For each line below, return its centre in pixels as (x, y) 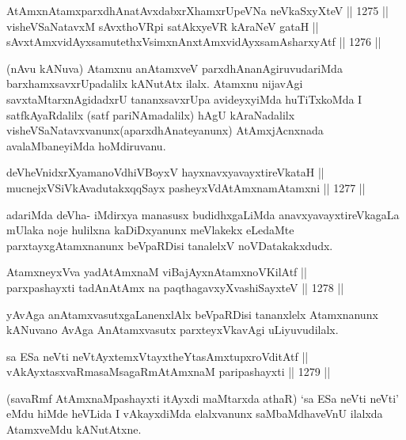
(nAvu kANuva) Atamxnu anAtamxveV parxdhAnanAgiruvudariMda (175, 68)
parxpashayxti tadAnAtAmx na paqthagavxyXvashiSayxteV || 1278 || (175, 287)
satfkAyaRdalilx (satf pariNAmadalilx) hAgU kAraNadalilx (151, 114)
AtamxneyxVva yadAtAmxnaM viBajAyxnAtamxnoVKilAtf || (157, 272)
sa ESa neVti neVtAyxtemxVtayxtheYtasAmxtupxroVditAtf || (157, 356)
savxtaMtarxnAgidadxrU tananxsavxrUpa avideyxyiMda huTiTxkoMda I (184, 99)
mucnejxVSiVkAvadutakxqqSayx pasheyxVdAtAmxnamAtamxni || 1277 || (186, 187)
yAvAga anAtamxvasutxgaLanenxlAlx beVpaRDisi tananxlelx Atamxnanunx (192, 314)
